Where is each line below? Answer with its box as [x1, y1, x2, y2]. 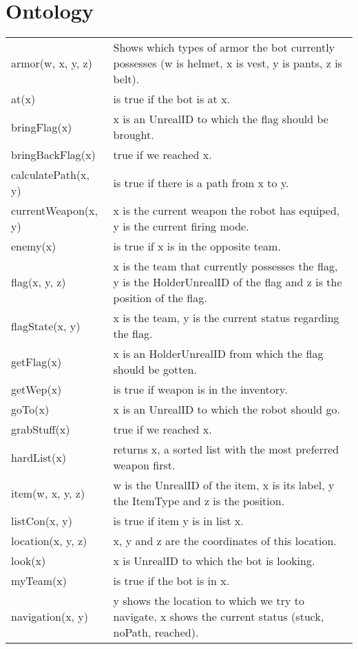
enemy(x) [11, 238, 56, 255]
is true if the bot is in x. [113, 573, 230, 589]
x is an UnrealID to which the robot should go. [113, 401, 340, 418]
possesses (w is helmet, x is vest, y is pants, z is [113, 55, 342, 72]
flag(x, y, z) [11, 274, 66, 290]
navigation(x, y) [11, 608, 89, 625]
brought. [113, 127, 154, 143]
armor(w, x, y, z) [11, 55, 92, 72]
